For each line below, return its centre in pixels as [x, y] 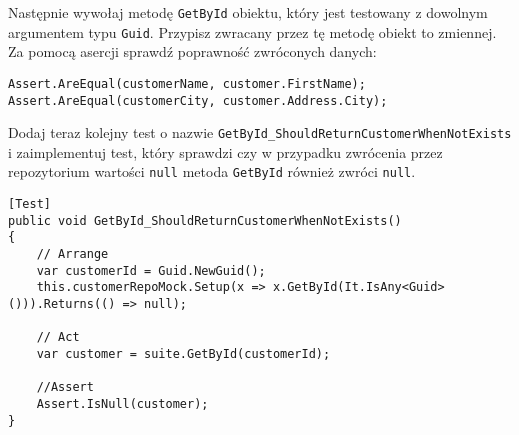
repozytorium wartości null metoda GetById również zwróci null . [212, 171]
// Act [58, 337]
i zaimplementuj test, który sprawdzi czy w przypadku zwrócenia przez [225, 151]
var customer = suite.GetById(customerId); [183, 354]
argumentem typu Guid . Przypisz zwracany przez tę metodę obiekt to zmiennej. [252, 31]
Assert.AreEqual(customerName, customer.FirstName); [187, 83]
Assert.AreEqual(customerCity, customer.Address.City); [198, 100]
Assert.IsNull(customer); [122, 404]
